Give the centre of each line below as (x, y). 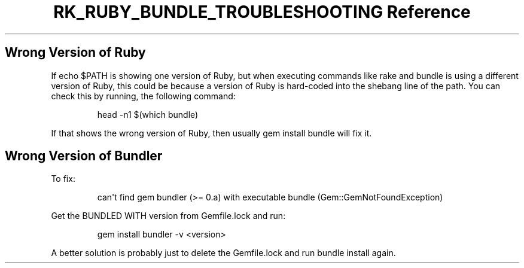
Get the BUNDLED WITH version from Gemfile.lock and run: (168, 216)
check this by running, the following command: (143, 96)
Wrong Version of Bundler (84, 156)
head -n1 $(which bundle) (148, 114)
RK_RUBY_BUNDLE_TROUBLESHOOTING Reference (262, 12)
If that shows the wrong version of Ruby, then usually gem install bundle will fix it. (211, 133)
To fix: (63, 179)
